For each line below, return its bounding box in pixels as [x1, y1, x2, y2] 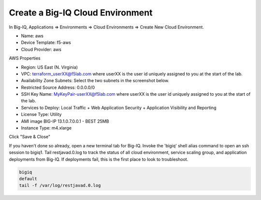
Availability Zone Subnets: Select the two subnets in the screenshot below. [21, 78, 169, 84]
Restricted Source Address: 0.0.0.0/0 [21, 85, 95, 90]
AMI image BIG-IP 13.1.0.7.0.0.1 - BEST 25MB [21, 118, 109, 124]
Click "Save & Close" [9, 134, 51, 140]
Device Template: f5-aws [21, 40, 71, 45]
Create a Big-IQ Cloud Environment [9, 7, 153, 18]
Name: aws [21, 33, 43, 39]
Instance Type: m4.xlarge [21, 125, 72, 131]
